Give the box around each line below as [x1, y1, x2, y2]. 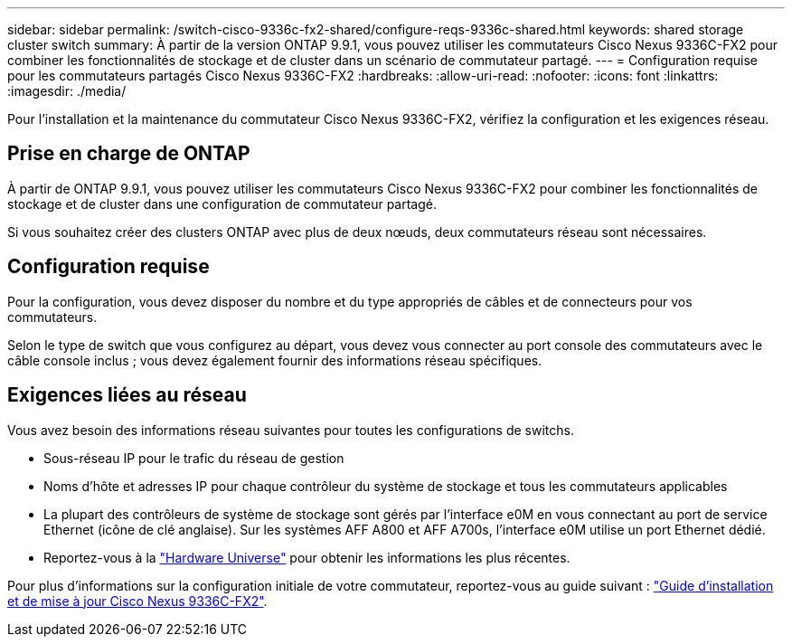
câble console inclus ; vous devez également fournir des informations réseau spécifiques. [7, 352, 542, 368]
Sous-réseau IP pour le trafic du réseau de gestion [43, 450, 344, 466]
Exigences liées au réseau [7, 384, 247, 407]
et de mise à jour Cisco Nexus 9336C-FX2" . [7, 592, 268, 609]
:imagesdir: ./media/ [7, 83, 127, 99]
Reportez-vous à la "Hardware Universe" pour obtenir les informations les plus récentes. [43, 549, 570, 565]
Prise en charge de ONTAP [7, 142, 250, 166]
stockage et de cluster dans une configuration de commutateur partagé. [7, 195, 437, 212]
